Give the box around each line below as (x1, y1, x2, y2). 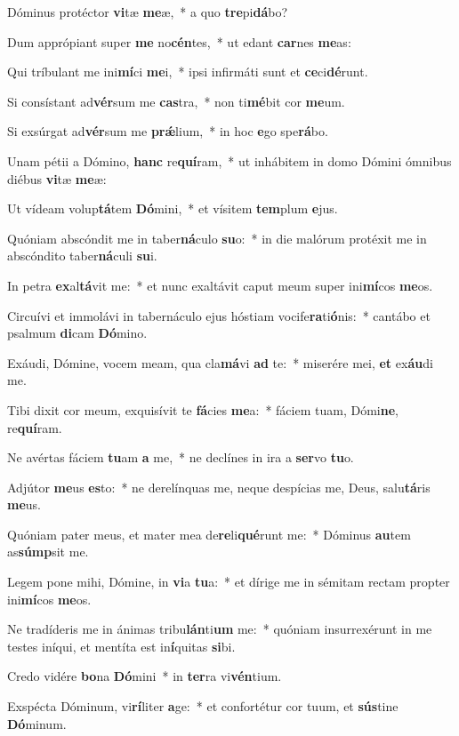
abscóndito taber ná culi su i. (7, 246, 157, 265)
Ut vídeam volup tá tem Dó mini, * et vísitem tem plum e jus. (7, 199, 338, 218)
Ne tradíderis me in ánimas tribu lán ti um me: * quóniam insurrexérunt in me (7, 620, 432, 638)
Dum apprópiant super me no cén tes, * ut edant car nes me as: (7, 32, 351, 51)
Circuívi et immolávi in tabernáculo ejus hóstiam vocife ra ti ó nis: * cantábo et (7, 306, 431, 324)
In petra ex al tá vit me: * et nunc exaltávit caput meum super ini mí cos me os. (7, 276, 433, 294)
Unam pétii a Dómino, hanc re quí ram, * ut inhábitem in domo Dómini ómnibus (7, 151, 452, 170)
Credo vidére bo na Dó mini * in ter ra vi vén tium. (7, 667, 282, 685)
